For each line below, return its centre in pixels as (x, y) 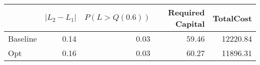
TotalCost (232, 18)
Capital (190, 24)
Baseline (22, 38)
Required (186, 12)
